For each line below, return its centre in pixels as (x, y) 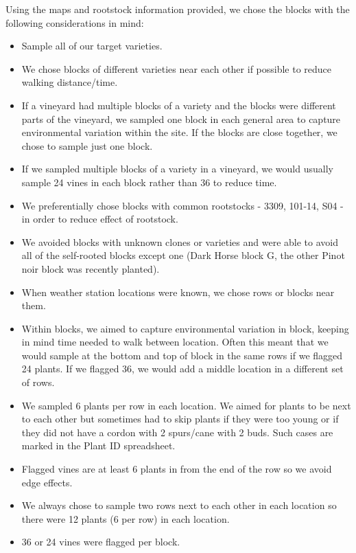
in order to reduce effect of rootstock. (100, 219)
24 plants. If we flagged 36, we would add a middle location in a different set (182, 369)
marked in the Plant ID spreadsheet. (98, 445)
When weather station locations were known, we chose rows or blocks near (178, 292)
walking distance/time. (70, 82)
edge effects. (47, 482)
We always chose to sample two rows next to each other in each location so (179, 505)
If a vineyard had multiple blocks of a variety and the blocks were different (179, 105)
